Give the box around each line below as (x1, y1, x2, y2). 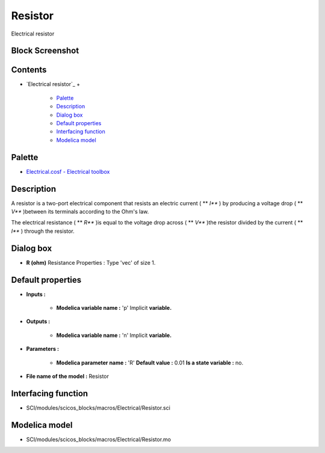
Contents (11, 65, 47, 75)
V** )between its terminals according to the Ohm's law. (11, 208, 149, 215)
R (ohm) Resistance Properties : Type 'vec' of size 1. (26, 259, 156, 266)
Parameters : (26, 345, 60, 353)
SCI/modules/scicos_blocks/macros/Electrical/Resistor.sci (26, 404, 171, 411)
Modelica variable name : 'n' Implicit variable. (56, 331, 172, 339)
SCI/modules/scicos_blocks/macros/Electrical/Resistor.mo (26, 436, 172, 443)
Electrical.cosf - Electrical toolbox (26, 168, 110, 175)
